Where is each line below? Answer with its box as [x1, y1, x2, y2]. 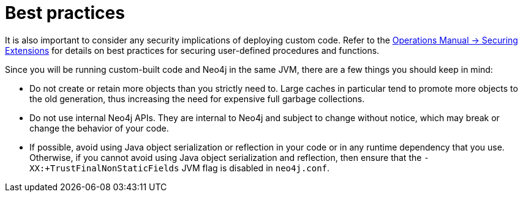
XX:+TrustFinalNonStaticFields [29, 163, 179, 173]
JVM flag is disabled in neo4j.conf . [181, 162, 330, 173]
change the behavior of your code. [29, 122, 169, 133]
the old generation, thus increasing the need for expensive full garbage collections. [29, 93, 365, 104]
